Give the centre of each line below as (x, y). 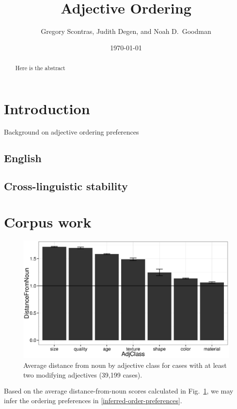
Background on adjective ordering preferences (71, 131)
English (23, 158)
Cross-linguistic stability (66, 186)
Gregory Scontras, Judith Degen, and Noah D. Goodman (126, 31)
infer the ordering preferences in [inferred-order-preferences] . (93, 400)
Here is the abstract (40, 68)
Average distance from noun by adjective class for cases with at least (125, 365)
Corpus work (48, 222)
